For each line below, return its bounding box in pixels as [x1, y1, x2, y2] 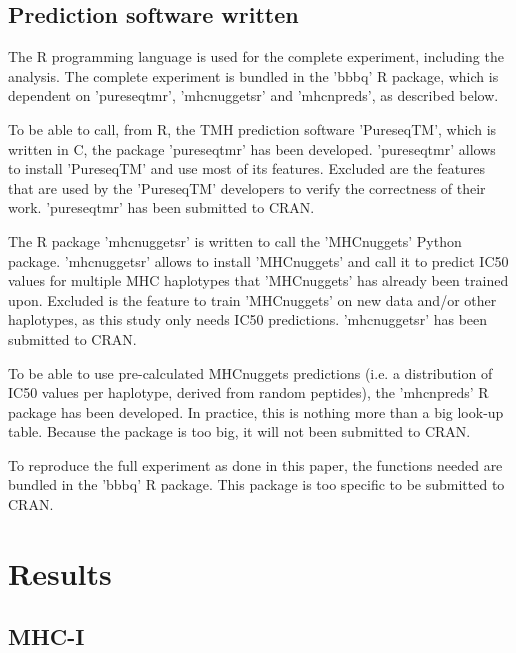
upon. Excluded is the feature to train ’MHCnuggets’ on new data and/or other [8, 289, 497, 310]
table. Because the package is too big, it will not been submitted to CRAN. [8, 421, 471, 442]
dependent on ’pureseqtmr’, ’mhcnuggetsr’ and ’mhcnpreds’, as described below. [8, 85, 499, 106]
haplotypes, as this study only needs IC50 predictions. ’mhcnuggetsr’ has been [8, 309, 488, 330]
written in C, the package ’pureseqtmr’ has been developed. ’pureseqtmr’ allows [8, 138, 496, 159]
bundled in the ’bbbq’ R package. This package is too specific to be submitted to [8, 474, 505, 495]
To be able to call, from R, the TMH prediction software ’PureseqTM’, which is [8, 118, 497, 139]
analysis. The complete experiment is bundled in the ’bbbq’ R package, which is [8, 65, 499, 86]
